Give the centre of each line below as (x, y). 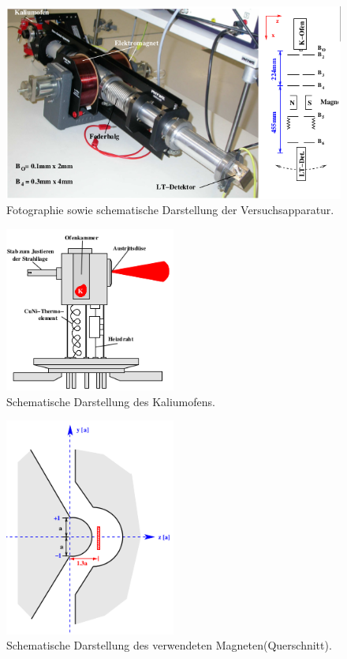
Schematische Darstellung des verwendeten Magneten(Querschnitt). (169, 645)
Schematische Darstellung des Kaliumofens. (111, 401)
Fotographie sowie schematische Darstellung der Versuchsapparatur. (170, 210)
